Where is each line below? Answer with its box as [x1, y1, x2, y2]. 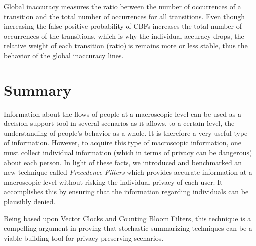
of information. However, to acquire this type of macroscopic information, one [4, 137, 241, 148]
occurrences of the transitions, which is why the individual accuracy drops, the [4, 30, 244, 41]
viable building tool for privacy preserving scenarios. [4, 232, 164, 243]
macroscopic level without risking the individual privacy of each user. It [4, 176, 223, 187]
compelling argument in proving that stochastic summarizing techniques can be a [4, 223, 252, 233]
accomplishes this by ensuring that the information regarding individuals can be [4, 186, 249, 197]
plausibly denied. [4, 196, 56, 207]
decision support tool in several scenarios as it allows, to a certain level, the [4, 118, 235, 128]
